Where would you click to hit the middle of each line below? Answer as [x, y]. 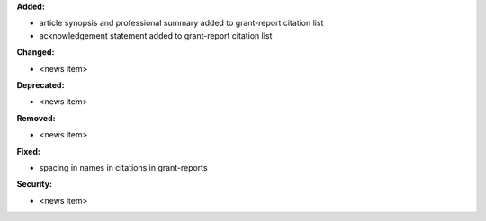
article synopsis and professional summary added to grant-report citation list [181, 23]
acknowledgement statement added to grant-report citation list [156, 35]
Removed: [36, 118]
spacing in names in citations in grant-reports [123, 167]
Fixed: [28, 151]
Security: [35, 184]
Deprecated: [40, 84]
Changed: [36, 52]
